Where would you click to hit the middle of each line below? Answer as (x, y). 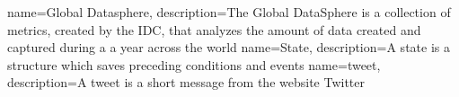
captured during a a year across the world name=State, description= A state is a (229, 47)
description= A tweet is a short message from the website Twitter (186, 82)
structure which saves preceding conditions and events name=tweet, (194, 64)
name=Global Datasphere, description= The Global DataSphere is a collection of (229, 12)
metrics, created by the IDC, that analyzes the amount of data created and (214, 29)
